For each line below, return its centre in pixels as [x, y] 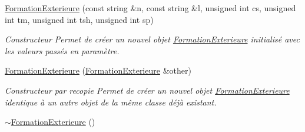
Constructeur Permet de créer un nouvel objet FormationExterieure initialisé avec [152, 39]
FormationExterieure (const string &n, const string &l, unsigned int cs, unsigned [150, 8]
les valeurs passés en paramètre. [62, 50]
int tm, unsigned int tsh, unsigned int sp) [79, 19]
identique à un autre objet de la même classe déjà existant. [111, 102]
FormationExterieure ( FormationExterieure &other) [98, 70]
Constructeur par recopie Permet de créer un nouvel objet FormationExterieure [147, 90]
